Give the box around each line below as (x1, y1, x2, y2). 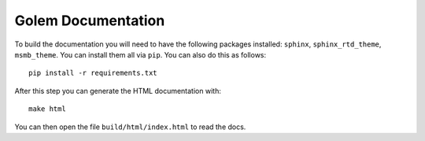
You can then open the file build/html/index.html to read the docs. (14, 122, 246, 132)
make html (28, 105, 66, 113)
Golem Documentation (14, 12, 165, 29)
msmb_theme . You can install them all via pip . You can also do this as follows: (14, 50, 267, 59)
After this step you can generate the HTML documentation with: (14, 86, 222, 95)
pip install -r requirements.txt (28, 69, 157, 78)
